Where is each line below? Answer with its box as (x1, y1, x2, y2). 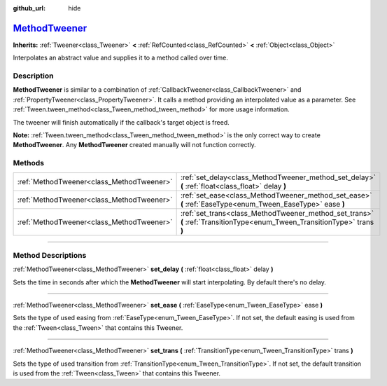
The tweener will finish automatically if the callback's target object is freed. (13, 118, 230, 126)
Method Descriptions (13, 250, 87, 260)
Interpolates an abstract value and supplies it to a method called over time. (13, 53, 229, 62)
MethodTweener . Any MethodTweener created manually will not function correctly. (13, 141, 257, 149)
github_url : (13, 4, 45, 12)
